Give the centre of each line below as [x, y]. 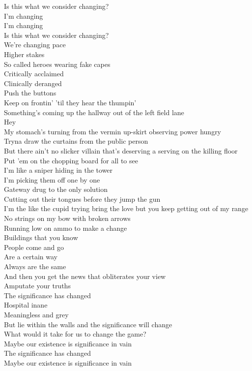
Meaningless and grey [36, 314]
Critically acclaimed [34, 74]
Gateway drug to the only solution [56, 189]
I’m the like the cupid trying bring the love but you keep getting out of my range [126, 208]
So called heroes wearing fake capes [57, 64]
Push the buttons [30, 93]
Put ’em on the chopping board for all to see [71, 160]
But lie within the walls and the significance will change [88, 324]
